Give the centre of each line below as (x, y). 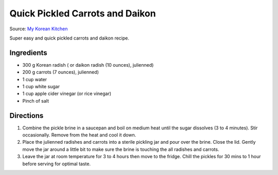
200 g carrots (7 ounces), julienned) (60, 72)
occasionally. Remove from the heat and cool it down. (79, 135)
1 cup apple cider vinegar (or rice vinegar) (67, 94)
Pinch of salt (36, 101)
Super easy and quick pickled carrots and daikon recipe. (69, 38)
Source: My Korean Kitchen (39, 29)
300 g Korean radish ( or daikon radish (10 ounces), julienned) (88, 65)
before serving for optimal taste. (57, 164)
